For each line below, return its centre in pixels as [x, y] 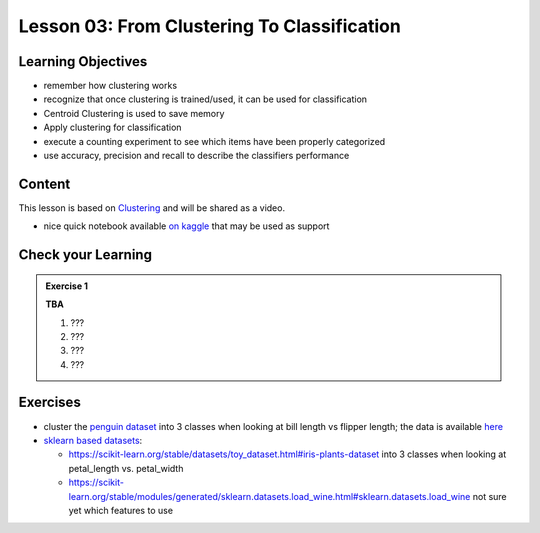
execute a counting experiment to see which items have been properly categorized [214, 141]
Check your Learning [85, 255]
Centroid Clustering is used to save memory [134, 113]
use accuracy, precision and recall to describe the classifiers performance [196, 156]
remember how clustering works [110, 86]
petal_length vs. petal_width [126, 468]
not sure [489, 496]
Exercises [50, 402]
